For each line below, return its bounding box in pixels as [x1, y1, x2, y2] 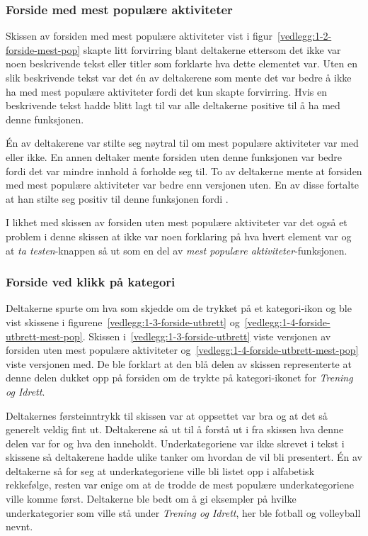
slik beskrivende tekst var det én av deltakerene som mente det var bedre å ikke [6, 70, 352, 84]
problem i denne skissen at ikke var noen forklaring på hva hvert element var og [6, 228, 352, 243]
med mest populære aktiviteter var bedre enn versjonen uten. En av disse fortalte [6, 177, 359, 192]
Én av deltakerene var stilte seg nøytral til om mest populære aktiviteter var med [6, 135, 359, 150]
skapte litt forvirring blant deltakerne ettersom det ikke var [83, 42, 341, 57]
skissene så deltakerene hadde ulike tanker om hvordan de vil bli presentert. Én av [6, 450, 362, 464]
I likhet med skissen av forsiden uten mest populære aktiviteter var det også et [6, 215, 347, 230]
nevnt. [6, 519, 33, 534]
